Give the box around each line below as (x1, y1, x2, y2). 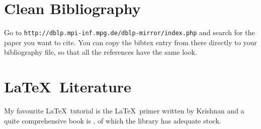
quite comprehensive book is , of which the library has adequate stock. (4, 115, 221, 125)
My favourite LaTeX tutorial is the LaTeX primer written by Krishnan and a (4, 105, 244, 116)
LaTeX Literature (4, 76, 131, 97)
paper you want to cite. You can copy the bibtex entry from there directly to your (4, 37, 257, 47)
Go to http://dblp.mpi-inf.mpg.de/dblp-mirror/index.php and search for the (4, 27, 255, 38)
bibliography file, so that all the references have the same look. (4, 47, 197, 57)
